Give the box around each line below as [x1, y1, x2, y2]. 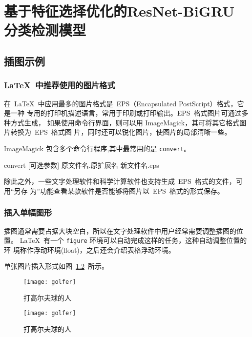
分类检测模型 [4, 20, 86, 40]
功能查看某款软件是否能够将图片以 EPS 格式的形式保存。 [40, 185, 224, 196]
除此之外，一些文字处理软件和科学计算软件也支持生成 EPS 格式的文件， [4, 176, 236, 186]
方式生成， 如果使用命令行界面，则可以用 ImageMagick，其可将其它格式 [10, 117, 240, 127]
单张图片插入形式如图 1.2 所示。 [4, 261, 108, 271]
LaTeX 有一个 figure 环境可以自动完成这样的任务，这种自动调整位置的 [20, 235, 247, 245]
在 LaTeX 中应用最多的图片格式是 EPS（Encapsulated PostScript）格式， [4, 98, 237, 108]
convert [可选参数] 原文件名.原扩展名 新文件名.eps [4, 159, 159, 170]
